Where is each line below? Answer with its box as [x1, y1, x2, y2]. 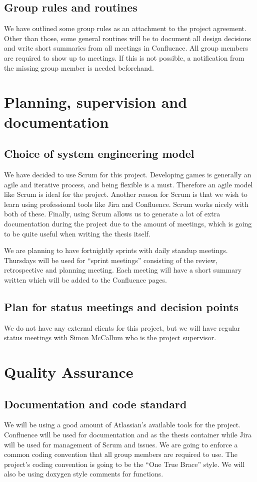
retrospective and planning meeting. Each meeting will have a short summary [4, 265, 242, 275]
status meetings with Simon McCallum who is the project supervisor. [4, 332, 216, 343]
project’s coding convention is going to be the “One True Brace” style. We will [4, 458, 245, 469]
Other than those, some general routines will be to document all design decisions [4, 33, 251, 43]
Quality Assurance [4, 362, 133, 382]
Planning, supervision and [4, 92, 187, 112]
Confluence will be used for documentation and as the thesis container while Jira [4, 429, 251, 440]
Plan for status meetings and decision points [4, 299, 239, 314]
